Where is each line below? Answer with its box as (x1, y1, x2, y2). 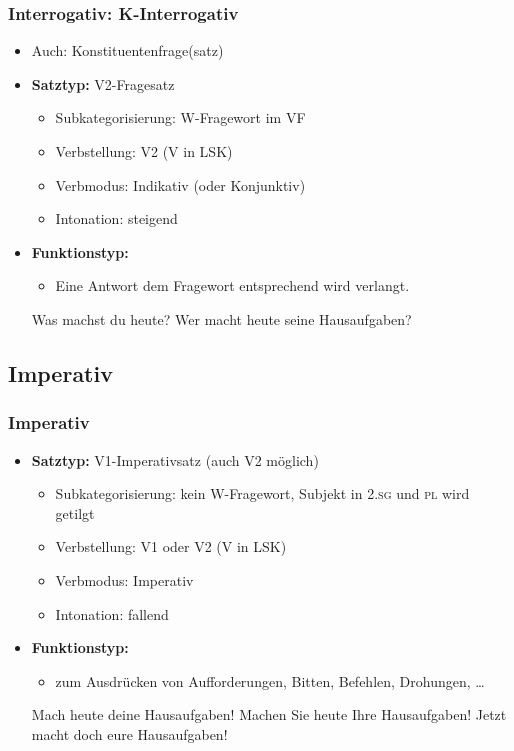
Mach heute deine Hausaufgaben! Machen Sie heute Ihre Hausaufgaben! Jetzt (31, 704, 507, 725)
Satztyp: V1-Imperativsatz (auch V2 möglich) (31, 449, 319, 470)
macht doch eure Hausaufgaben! (31, 723, 228, 744)
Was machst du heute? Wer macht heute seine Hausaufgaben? (31, 308, 412, 329)
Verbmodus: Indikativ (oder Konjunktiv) (55, 174, 306, 195)
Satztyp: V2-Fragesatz (31, 73, 175, 94)
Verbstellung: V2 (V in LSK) (55, 141, 233, 161)
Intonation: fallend (55, 603, 169, 624)
